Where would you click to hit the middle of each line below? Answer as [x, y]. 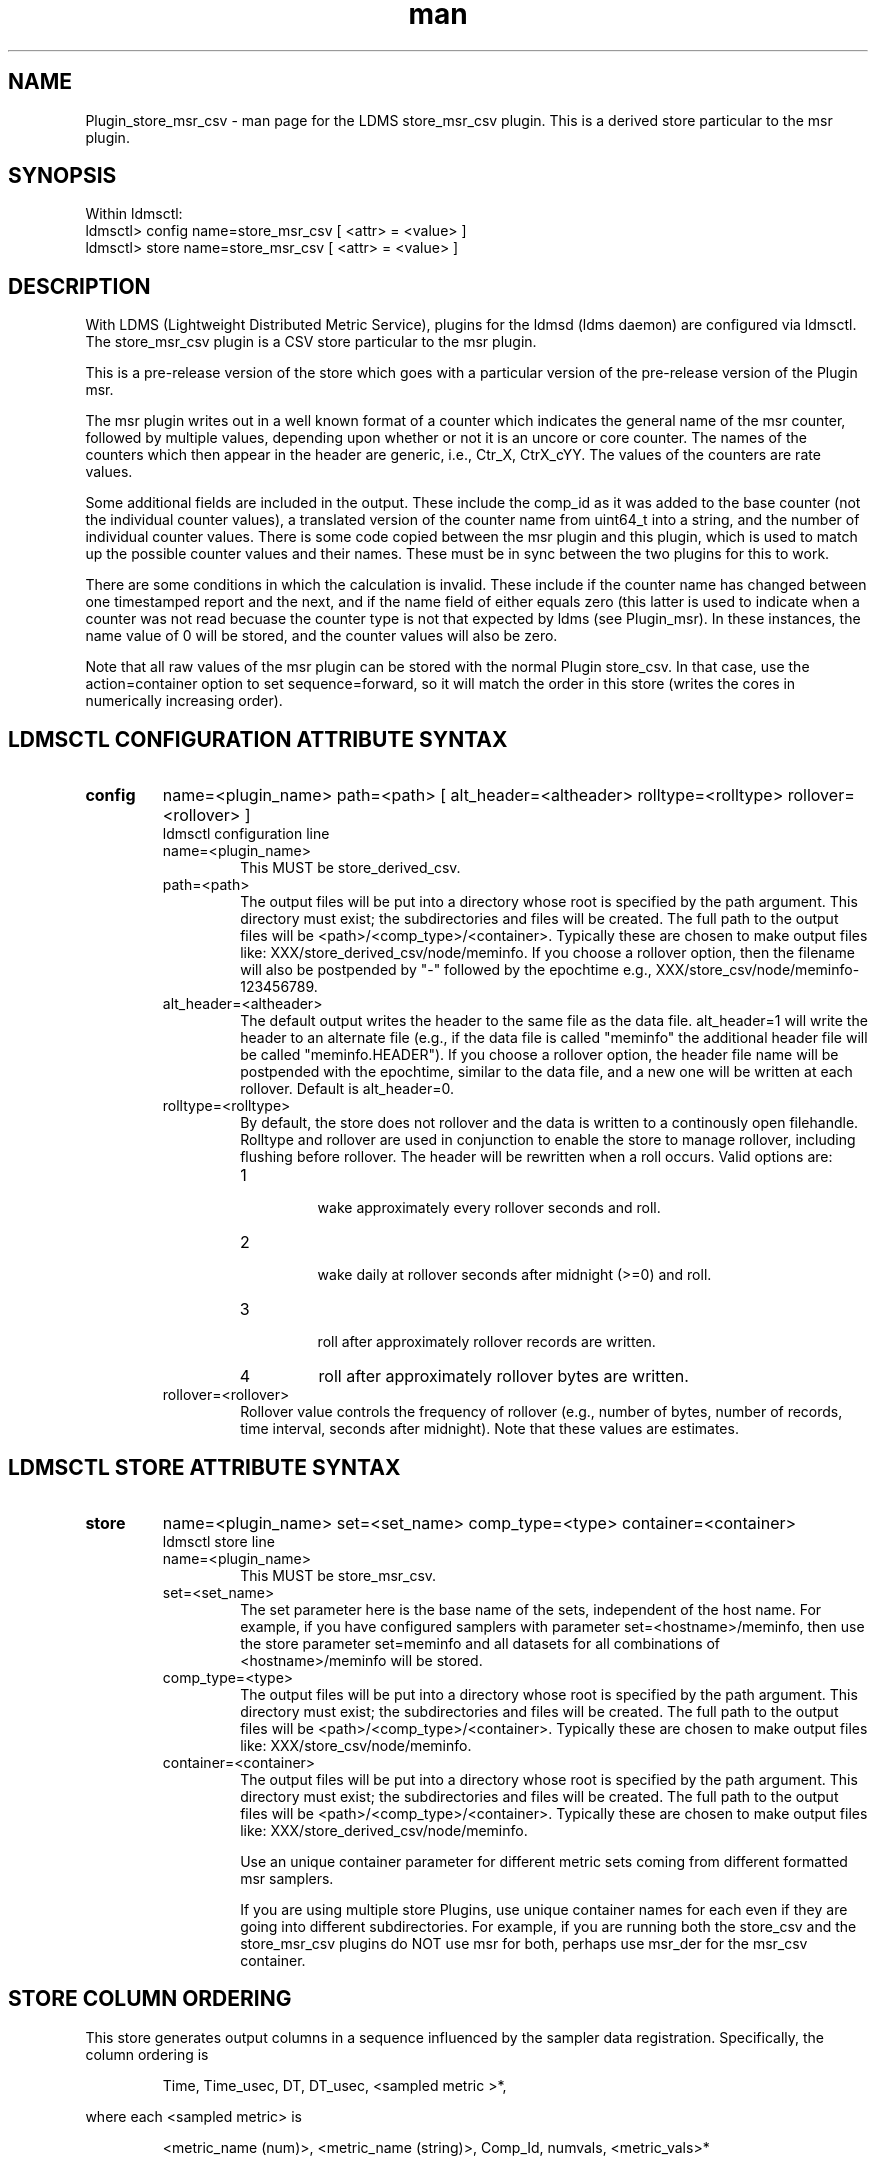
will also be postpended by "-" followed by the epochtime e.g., [446, 970]
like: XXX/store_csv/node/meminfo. [356, 1745]
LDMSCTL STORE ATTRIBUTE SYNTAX [204, 1467]
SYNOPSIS [62, 176]
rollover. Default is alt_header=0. [347, 1089]
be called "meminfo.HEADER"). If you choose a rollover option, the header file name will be [539, 1055]
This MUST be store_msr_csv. [338, 1575]
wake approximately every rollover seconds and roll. [489, 1208]
